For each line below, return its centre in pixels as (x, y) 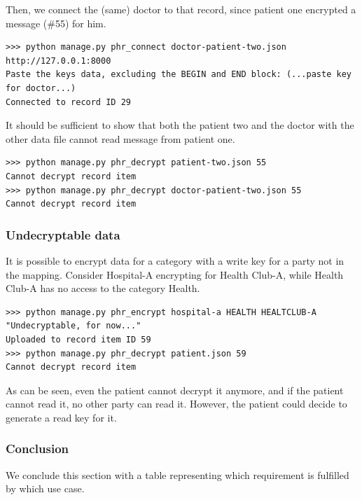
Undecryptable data (63, 234)
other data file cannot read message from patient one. (120, 138)
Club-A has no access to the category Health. (103, 288)
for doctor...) (41, 88)
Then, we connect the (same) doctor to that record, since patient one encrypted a (181, 9)
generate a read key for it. (61, 417)
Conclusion (37, 449)
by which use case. (45, 488)
